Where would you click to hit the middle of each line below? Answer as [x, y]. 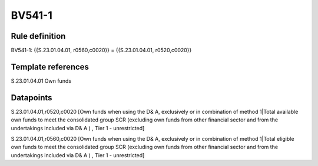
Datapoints [32, 98]
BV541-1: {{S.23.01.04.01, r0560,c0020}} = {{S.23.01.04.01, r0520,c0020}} [101, 50]
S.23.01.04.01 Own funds [41, 81]
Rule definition [38, 36]
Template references [50, 67]
